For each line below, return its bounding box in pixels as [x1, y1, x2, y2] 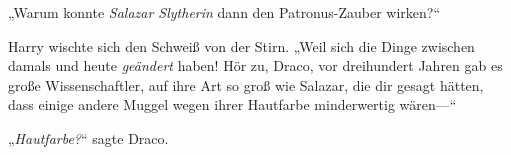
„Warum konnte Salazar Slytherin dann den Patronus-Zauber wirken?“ [8, 2, 441, 22]
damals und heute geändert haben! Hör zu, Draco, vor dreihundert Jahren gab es [8, 55, 503, 76]
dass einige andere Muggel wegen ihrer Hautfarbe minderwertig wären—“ [8, 94, 457, 115]
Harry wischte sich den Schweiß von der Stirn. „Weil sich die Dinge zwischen [8, 35, 475, 56]
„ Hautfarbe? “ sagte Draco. [8, 127, 169, 148]
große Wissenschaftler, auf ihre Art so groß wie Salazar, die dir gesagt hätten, [8, 74, 484, 95]
